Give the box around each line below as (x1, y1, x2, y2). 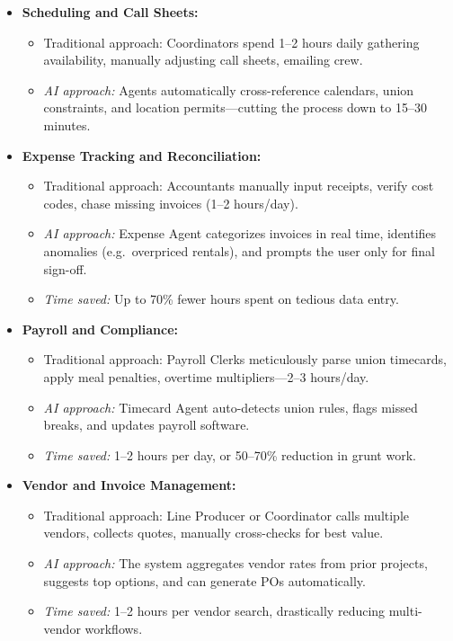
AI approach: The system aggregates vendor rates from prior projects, (43, 554, 428, 573)
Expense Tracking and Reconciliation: (22, 146, 262, 165)
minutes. (43, 115, 91, 134)
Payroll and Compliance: (22, 319, 179, 338)
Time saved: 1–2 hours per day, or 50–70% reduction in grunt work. (43, 445, 416, 464)
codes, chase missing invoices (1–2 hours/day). (43, 193, 298, 212)
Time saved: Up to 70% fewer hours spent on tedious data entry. (43, 289, 399, 308)
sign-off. (43, 259, 87, 278)
